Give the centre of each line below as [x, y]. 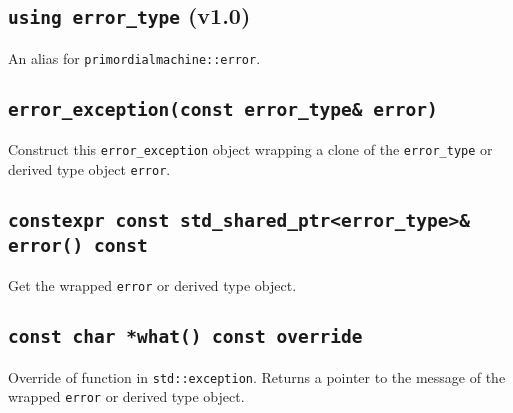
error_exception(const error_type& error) [223, 109]
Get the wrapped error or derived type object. [152, 285]
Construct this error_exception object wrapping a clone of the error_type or [250, 149]
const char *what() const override [185, 337]
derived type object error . [89, 168]
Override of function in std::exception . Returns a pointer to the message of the [257, 376]
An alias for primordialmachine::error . [134, 57]
